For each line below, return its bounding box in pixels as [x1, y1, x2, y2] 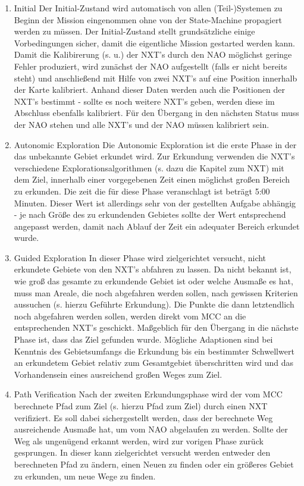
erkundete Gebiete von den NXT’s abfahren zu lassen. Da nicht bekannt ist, [14, 263, 292, 275]
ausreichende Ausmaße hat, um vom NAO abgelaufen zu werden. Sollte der [14, 423, 288, 435]
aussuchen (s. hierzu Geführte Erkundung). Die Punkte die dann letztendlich [14, 298, 294, 311]
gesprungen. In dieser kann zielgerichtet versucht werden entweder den [14, 446, 271, 459]
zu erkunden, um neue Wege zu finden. [14, 469, 156, 482]
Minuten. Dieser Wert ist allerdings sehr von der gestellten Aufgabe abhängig [14, 196, 296, 209]
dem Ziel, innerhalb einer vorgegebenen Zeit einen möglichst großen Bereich [14, 173, 290, 186]
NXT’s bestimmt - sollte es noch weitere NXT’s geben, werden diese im [14, 95, 275, 107]
